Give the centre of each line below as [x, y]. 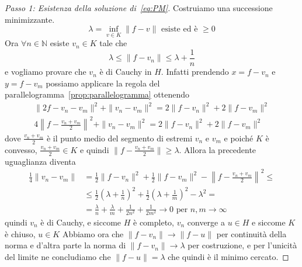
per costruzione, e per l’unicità [242, 245]
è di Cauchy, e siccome [81, 222]
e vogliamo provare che [46, 72]
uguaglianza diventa [40, 161]
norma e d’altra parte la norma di [65, 245]
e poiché [239, 138]
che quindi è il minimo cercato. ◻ [228, 256]
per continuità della [251, 233]
